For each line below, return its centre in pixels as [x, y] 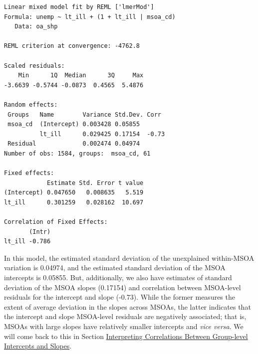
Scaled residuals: [34, 66]
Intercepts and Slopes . [38, 346]
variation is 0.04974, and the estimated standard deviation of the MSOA [115, 267]
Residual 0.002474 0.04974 [74, 144]
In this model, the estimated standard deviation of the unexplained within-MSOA [129, 258]
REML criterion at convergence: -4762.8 [72, 46]
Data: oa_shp [36, 27]
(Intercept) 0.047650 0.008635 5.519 [74, 193]
